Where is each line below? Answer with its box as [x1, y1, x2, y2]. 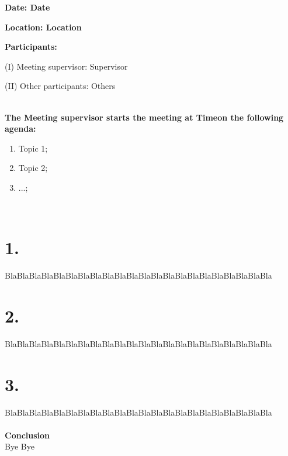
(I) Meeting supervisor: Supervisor [5, 60, 128, 72]
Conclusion [5, 428, 50, 441]
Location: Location [5, 20, 82, 33]
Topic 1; [18, 142, 48, 154]
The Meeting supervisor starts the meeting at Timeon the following [5, 111, 284, 123]
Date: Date [5, 1, 50, 13]
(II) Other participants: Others [5, 80, 116, 92]
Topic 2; [18, 162, 48, 174]
